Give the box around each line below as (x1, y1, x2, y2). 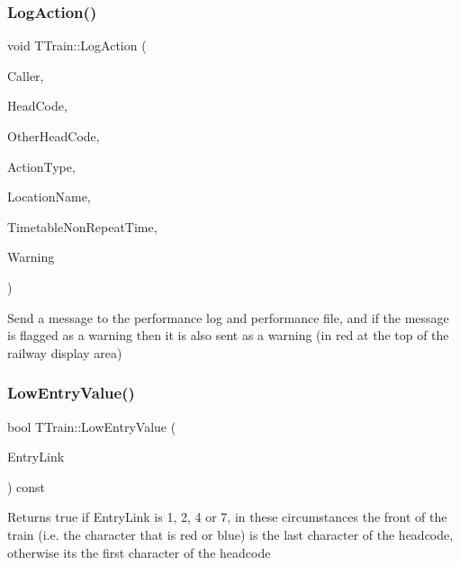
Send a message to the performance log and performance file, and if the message (7, 308, 449, 327)
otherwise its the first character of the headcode (7, 543, 271, 561)
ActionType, (7, 157, 76, 175)
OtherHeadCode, (7, 127, 100, 145)
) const (7, 477, 46, 496)
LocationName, (7, 187, 91, 206)
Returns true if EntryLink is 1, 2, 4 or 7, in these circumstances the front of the (7, 507, 447, 526)
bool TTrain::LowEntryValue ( (7, 417, 176, 435)
